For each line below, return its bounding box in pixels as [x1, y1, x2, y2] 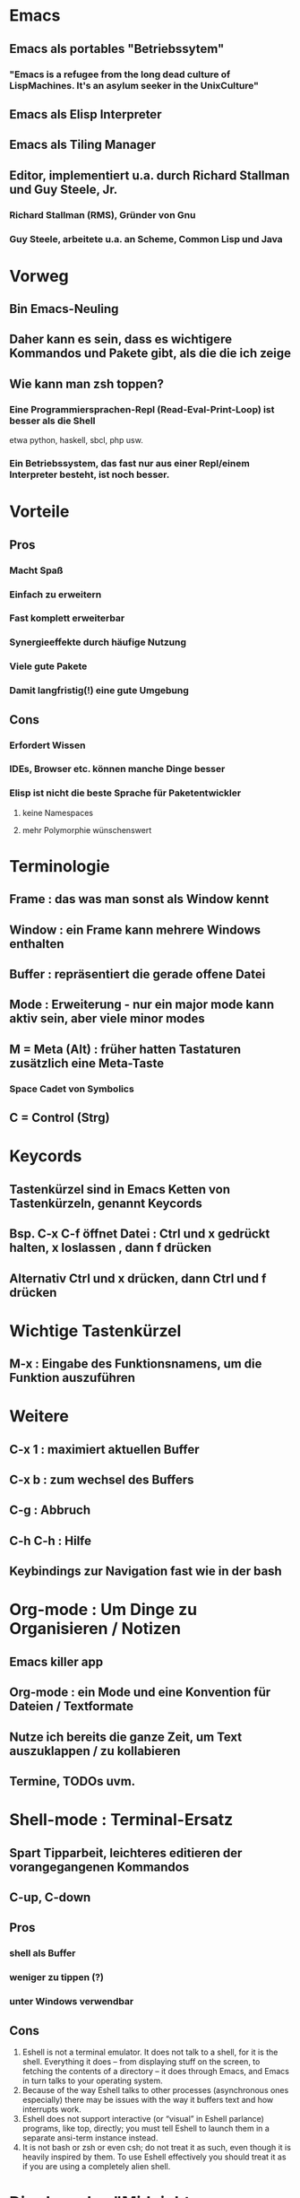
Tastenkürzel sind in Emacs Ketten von [9, 1181, 231, 1197]
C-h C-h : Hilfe [9, 1533, 92, 1548]
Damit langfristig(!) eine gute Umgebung [9, 684, 190, 697]
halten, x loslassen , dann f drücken [9, 1240, 212, 1255]
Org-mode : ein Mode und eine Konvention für [9, 1685, 271, 1700]
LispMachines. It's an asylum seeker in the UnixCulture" [9, 79, 260, 91]
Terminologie [9, 856, 110, 876]
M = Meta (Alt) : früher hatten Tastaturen [9, 1041, 242, 1056]
